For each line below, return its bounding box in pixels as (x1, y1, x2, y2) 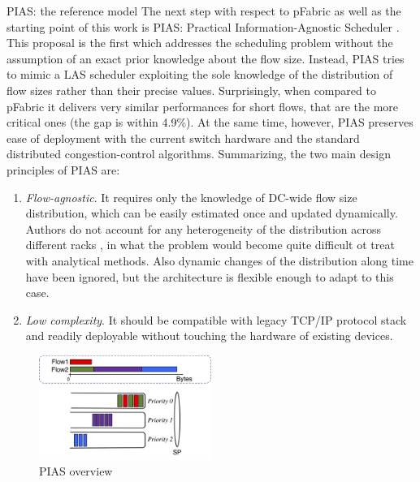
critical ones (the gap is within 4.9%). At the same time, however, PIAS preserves (6, 114, 414, 131)
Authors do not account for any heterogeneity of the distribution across (25, 220, 382, 237)
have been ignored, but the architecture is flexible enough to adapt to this (25, 268, 394, 285)
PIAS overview (39, 463, 113, 480)
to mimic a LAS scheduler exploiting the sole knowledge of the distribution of (6, 66, 393, 83)
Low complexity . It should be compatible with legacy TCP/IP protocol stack (25, 311, 407, 328)
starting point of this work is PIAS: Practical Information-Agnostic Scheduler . (6, 18, 400, 35)
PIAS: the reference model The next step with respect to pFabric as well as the (6, 2, 401, 19)
